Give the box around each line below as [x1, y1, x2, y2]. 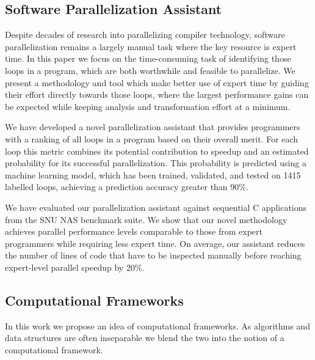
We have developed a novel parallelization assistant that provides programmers [5, 120, 300, 133]
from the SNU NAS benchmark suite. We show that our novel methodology [5, 213, 288, 226]
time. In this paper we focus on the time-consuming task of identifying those [5, 52, 291, 65]
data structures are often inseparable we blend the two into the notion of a [5, 331, 284, 344]
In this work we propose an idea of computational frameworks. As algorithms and [5, 319, 310, 332]
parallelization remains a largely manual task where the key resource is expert [5, 40, 297, 53]
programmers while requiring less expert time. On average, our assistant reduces [5, 237, 305, 249]
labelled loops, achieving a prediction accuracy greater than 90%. [5, 180, 248, 193]
